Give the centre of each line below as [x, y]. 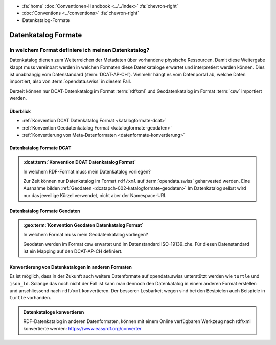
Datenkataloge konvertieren [54, 312]
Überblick [20, 111]
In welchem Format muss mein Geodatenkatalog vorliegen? [86, 234]
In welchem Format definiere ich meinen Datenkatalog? [79, 50]
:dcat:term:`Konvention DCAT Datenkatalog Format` [80, 162]
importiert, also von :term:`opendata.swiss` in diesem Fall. [70, 81]
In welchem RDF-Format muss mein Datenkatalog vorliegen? [87, 171]
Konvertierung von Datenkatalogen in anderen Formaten [71, 267]
